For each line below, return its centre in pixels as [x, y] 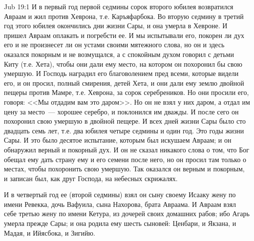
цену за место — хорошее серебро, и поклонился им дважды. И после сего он [121, 111]
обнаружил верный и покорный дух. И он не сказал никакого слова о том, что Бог [127, 149]
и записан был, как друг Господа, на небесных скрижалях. [91, 178]
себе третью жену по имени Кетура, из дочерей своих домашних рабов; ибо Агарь [127, 213]
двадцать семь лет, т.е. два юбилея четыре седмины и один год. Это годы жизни [124, 130]
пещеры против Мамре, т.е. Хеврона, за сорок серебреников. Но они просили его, [127, 92]
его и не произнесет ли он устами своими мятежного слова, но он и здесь [114, 45]
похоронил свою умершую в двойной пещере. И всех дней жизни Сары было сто [125, 121]
